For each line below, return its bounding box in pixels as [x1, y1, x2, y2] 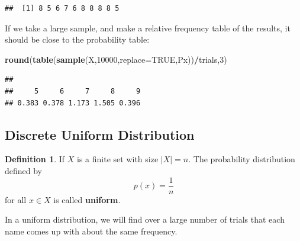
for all [5, 193, 27, 205]
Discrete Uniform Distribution [5, 125, 195, 143]
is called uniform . [53, 193, 121, 205]
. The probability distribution [188, 153, 295, 165]
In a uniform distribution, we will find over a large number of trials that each [5, 213, 285, 226]
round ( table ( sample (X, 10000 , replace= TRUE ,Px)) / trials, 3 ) [5, 53, 227, 65]
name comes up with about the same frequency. [5, 224, 178, 237]
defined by [5, 164, 43, 176]
